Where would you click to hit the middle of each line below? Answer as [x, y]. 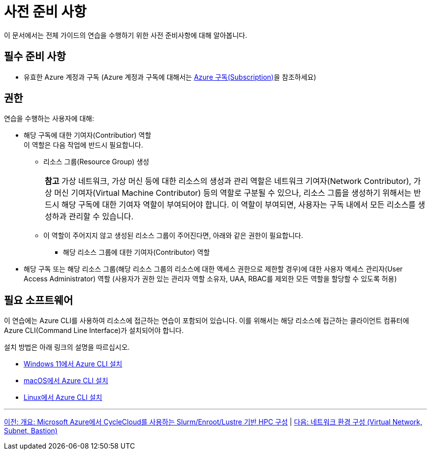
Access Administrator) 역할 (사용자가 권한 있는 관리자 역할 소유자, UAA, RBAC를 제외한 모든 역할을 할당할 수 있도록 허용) [210, 279]
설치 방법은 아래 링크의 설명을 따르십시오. [67, 347]
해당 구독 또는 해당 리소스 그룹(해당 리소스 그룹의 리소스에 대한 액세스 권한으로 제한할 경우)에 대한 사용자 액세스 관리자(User [213, 269]
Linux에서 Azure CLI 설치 [63, 397]
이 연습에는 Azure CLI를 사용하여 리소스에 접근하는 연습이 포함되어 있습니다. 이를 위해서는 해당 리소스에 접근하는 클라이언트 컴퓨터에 [207, 321]
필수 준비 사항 [35, 57]
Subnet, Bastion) [31, 431]
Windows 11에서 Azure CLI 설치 [73, 364]
